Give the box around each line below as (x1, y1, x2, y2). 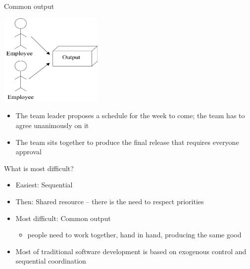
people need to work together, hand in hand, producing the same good (27, 229, 242, 240)
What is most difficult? (4, 163, 74, 173)
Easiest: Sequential (15, 179, 73, 190)
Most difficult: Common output (15, 213, 111, 223)
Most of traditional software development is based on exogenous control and (15, 246, 247, 256)
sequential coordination (15, 256, 86, 266)
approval (15, 146, 42, 157)
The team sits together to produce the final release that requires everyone (15, 136, 239, 147)
